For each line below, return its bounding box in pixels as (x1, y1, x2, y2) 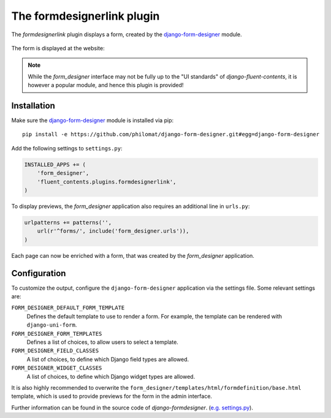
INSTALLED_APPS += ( (24, 161, 86, 168)
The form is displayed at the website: (11, 44, 105, 52)
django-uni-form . (26, 321, 77, 328)
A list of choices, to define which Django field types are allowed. (26, 355, 189, 363)
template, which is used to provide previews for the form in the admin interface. (11, 393, 213, 400)
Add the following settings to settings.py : (11, 144, 123, 152)
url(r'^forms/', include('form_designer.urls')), (37, 228, 189, 234)
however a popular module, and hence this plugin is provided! (28, 82, 184, 89)
